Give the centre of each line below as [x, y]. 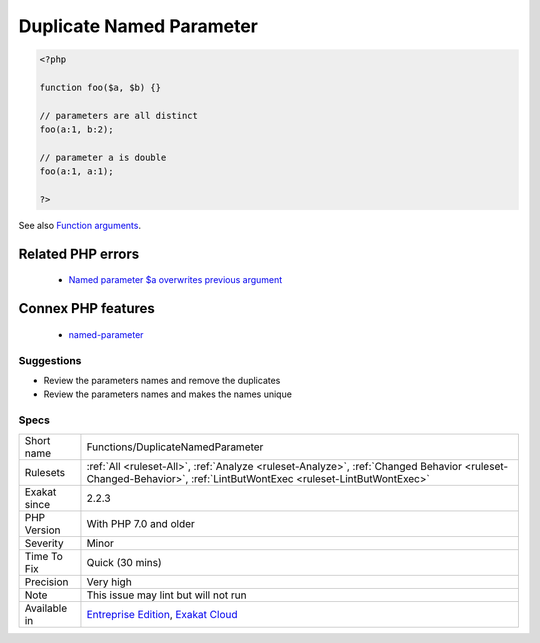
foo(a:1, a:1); [76, 171]
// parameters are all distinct [119, 115]
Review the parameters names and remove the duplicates [162, 380]
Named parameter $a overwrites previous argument [175, 280]
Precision [46, 582]
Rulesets [44, 472]
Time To [44, 556]
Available [46, 608]
